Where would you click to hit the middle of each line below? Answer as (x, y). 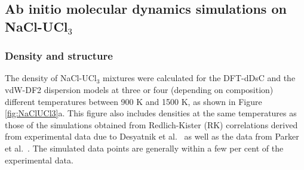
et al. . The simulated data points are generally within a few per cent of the (144, 148)
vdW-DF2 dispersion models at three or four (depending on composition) (139, 89)
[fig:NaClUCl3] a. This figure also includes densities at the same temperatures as (151, 113)
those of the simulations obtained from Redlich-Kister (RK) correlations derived (151, 124)
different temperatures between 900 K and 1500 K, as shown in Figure (133, 101)
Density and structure (59, 56)
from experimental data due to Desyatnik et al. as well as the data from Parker (152, 136)
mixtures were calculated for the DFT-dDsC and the (199, 78)
